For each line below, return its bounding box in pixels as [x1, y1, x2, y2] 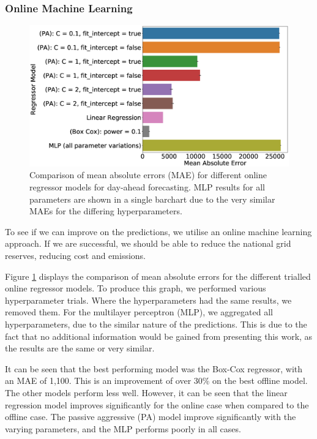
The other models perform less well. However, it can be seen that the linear [5, 386, 288, 399]
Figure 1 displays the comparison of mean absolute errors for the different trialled [5, 269, 311, 282]
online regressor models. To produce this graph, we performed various [5, 282, 266, 295]
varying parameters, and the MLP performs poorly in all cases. [5, 422, 241, 435]
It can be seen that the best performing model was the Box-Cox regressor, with [5, 362, 303, 375]
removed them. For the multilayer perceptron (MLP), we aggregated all [5, 306, 273, 318]
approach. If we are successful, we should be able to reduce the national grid [5, 237, 291, 250]
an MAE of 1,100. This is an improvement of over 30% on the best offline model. [5, 374, 308, 387]
